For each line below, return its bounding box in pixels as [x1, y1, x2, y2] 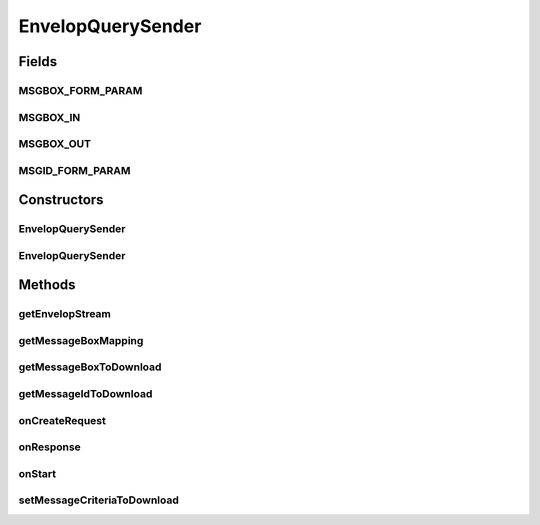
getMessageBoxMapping [18, 333, 144, 347]
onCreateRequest [18, 413, 107, 427]
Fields [18, 53, 58, 70]
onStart [18, 466, 57, 480]
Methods [18, 276, 76, 294]
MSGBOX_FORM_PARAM [18, 83, 143, 97]
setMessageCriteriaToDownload [18, 493, 180, 507]
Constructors [18, 191, 104, 209]
